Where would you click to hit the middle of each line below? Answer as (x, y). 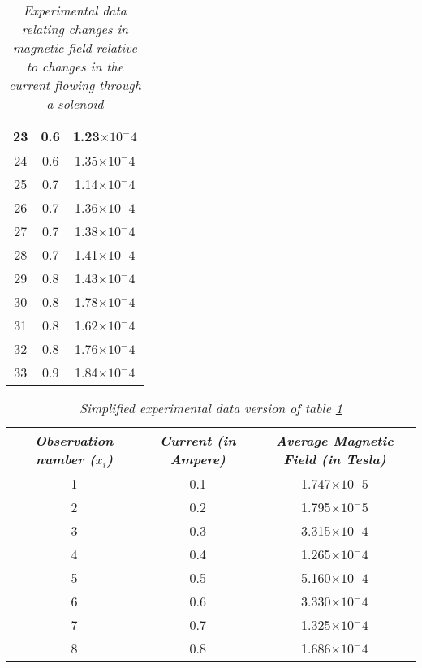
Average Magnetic (335, 440)
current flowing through (75, 85)
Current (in (198, 440)
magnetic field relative (75, 47)
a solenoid (75, 103)
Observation (74, 440)
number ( (65, 459)
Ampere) (198, 459)
